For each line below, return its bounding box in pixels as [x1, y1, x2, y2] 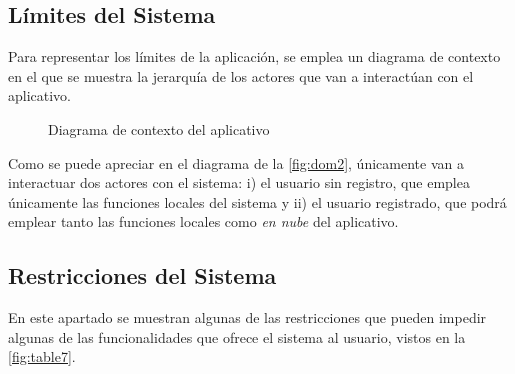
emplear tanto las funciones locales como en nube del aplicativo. [8, 211, 399, 232]
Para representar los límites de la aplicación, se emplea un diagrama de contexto [8, 46, 501, 67]
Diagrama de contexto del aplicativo [48, 118, 270, 139]
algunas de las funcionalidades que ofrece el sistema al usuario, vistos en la [8, 326, 466, 347]
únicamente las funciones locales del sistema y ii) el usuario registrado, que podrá [8, 191, 507, 212]
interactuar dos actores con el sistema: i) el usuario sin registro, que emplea [8, 172, 470, 193]
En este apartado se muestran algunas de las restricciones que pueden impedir [8, 307, 487, 328]
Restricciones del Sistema [8, 260, 277, 291]
